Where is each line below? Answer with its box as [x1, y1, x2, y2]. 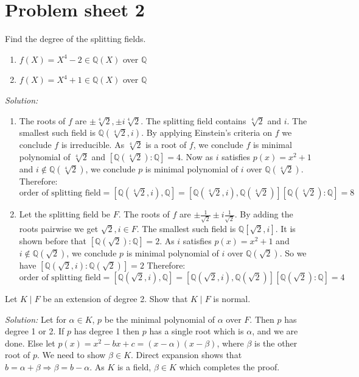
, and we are [252, 325, 298, 337]
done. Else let [5, 336, 55, 349]
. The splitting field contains [141, 114, 246, 127]
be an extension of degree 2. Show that [43, 292, 188, 305]
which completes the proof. [179, 360, 280, 373]
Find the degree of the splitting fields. [5, 32, 146, 45]
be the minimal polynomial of [104, 312, 215, 325]
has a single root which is [149, 325, 244, 337]
